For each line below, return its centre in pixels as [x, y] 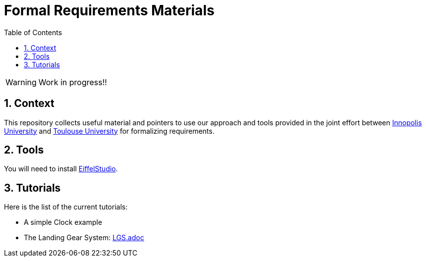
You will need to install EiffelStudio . [61, 169]
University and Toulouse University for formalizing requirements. [109, 131]
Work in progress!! [73, 82]
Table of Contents [33, 32]
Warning [21, 82]
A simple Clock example [63, 222]
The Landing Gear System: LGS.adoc [84, 238]
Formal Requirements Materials [109, 10]
